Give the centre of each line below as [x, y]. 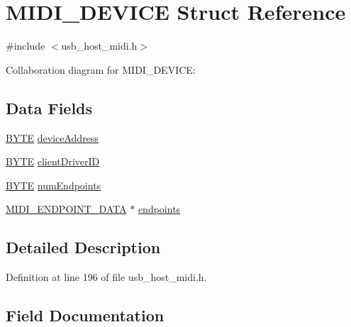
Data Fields [49, 107]
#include [26, 46]
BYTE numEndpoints [54, 185]
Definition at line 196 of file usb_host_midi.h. [106, 277]
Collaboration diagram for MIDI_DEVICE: [101, 69]
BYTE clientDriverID [53, 161]
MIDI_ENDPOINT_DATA [66, 209]
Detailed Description [83, 247]
